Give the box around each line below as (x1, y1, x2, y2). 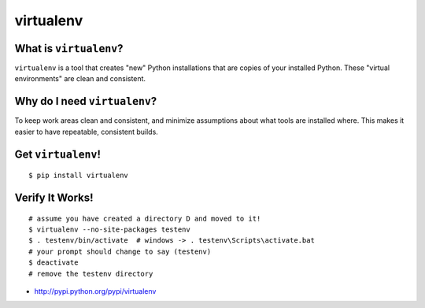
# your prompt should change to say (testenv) (28, 247, 212, 256)
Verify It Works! (14, 191, 94, 204)
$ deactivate (28, 258, 79, 267)
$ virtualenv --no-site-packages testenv (28, 225, 190, 234)
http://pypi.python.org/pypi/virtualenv (34, 286, 157, 295)
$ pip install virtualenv (28, 171, 129, 180)
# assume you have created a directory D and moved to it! (28, 213, 261, 223)
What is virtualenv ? (14, 42, 124, 55)
